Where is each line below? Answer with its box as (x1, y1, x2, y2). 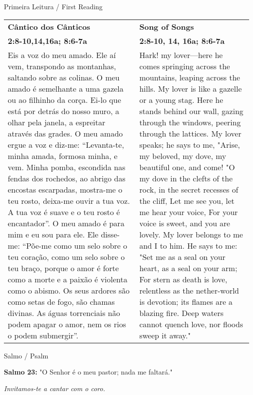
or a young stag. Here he (139, 94, 223, 105)
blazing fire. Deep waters (139, 307, 224, 318)
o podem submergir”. (8, 329, 79, 341)
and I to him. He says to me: (139, 239, 237, 251)
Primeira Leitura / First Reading (4, 1, 103, 11)
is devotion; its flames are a (139, 296, 233, 307)
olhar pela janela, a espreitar (8, 116, 106, 128)
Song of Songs (139, 20, 194, 32)
